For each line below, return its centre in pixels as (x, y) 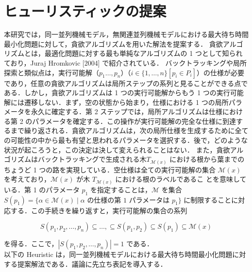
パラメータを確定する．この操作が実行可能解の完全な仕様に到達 (134, 121)
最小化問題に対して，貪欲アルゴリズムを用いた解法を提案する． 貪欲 (113, 43)
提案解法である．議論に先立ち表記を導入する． (92, 263)
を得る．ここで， (31, 244)
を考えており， (27, 179)
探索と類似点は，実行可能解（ (51, 72)
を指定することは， (121, 189)
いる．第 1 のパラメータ (42, 189)
